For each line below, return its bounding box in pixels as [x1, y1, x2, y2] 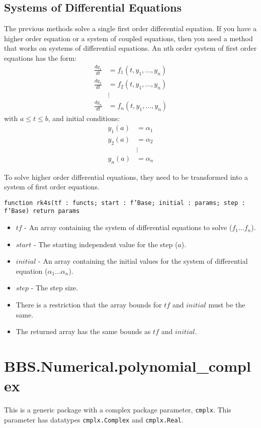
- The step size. [31, 282, 78, 293]
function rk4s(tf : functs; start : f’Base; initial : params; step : [4, 199, 245, 206]
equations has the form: [4, 52, 77, 63]
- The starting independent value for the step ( [33, 239, 178, 249]
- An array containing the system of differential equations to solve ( [24, 222, 232, 233]
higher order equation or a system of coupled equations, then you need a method [4, 33, 253, 43]
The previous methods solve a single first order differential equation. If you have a [4, 23, 257, 34]
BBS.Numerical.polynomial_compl [4, 356, 251, 376]
